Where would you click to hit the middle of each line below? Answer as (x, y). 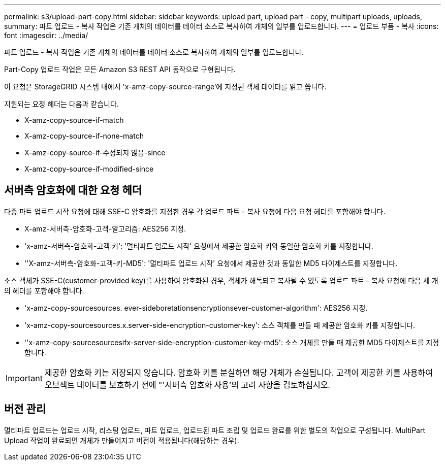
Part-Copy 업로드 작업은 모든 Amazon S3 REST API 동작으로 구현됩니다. (120, 69)
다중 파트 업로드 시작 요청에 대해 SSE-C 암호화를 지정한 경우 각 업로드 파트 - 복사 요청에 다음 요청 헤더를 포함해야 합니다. (195, 211)
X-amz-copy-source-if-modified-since (89, 169)
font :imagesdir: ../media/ (46, 35)
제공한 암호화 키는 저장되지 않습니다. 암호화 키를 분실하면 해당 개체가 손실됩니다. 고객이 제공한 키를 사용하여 (239, 372)
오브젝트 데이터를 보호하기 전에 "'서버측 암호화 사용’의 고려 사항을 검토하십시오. (187, 385)
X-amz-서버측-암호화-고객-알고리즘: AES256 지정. (105, 228)
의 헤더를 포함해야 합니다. (44, 290)
